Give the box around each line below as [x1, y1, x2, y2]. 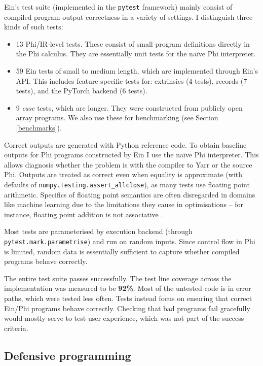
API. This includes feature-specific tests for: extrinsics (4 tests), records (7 [16, 75, 247, 86]
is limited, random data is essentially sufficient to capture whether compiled [4, 246, 240, 256]
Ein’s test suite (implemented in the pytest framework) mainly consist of [4, 2, 233, 12]
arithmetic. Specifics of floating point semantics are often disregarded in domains [4, 189, 255, 199]
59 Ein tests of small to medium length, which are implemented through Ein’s [16, 65, 258, 76]
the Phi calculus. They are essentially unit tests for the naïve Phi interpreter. [16, 48, 256, 59]
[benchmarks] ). [16, 122, 62, 132]
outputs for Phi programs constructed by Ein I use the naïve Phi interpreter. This [4, 149, 259, 160]
